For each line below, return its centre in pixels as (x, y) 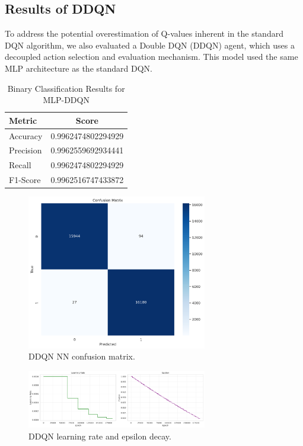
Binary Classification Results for (66, 88)
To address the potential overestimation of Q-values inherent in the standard (144, 33)
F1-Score (25, 180)
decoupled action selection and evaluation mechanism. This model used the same (151, 57)
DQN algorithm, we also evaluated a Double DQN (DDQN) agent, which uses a (150, 45)
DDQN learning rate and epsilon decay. (100, 436)
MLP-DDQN (66, 100)
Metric (23, 120)
